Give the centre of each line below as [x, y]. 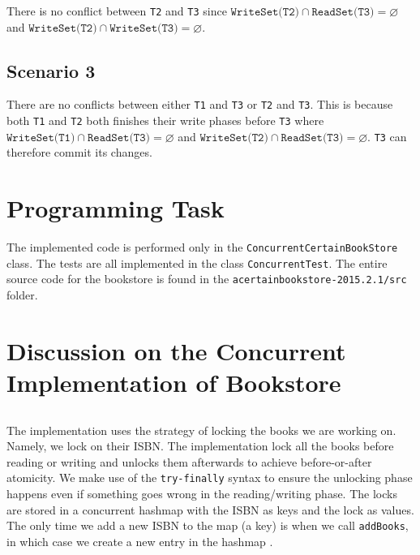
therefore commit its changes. [79, 152]
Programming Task [116, 208]
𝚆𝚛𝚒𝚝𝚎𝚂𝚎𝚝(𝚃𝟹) [144, 28]
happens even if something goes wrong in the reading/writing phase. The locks [202, 494]
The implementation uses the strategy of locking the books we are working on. [201, 430]
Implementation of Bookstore [174, 383]
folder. [22, 295]
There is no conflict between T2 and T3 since [117, 11]
